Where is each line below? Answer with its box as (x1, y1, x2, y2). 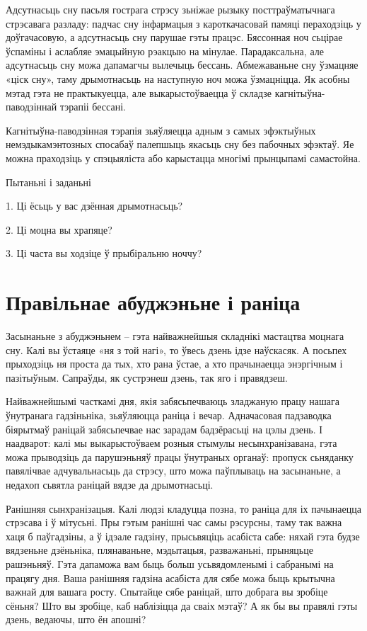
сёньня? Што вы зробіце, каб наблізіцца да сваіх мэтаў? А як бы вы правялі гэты (6, 598, 358, 613)
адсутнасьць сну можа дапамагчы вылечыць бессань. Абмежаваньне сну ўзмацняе (6, 57, 359, 72)
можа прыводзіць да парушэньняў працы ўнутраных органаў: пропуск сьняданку (6, 449, 354, 464)
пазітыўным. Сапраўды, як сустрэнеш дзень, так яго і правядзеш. (6, 370, 288, 385)
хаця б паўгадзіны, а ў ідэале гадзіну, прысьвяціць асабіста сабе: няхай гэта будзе (6, 528, 360, 543)
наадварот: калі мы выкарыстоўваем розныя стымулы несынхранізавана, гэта (6, 436, 337, 450)
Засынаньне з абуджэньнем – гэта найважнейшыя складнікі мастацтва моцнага (6, 329, 344, 343)
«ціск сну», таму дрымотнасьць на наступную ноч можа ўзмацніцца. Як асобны (6, 71, 350, 86)
